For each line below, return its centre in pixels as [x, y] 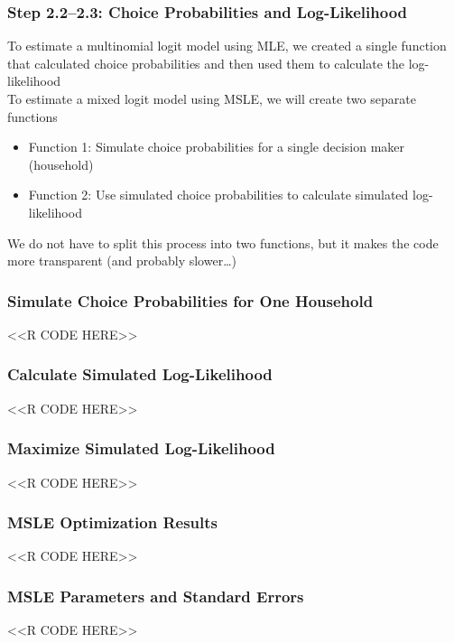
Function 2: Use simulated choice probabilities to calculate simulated [218, 195]
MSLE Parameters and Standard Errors [156, 596]
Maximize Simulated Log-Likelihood [141, 448]
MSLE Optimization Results [113, 522]
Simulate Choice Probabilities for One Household [190, 300]
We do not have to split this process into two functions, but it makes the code [223, 242]
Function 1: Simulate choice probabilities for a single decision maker [217, 147]
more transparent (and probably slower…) [122, 261]
